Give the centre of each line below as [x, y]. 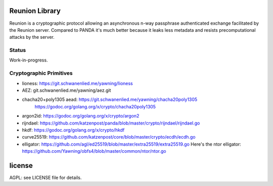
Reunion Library [35, 11]
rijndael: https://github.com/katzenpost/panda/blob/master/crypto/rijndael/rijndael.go [111, 123]
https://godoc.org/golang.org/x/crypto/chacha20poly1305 [95, 106]
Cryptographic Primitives [41, 73]
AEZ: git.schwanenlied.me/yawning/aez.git [66, 90]
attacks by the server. [32, 37]
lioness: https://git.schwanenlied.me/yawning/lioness [78, 83]
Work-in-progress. [29, 60]
